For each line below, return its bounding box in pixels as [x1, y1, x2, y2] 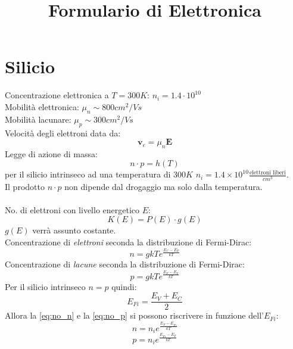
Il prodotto [5, 180, 45, 192]
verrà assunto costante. [32, 224, 116, 236]
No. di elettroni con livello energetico [5, 203, 140, 216]
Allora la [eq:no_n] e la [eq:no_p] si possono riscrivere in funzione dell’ [5, 309, 264, 322]
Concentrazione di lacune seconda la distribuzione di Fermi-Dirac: [5, 258, 245, 270]
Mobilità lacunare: [5, 113, 71, 125]
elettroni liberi [249, 169, 286, 176]
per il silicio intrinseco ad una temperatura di [5, 168, 171, 180]
